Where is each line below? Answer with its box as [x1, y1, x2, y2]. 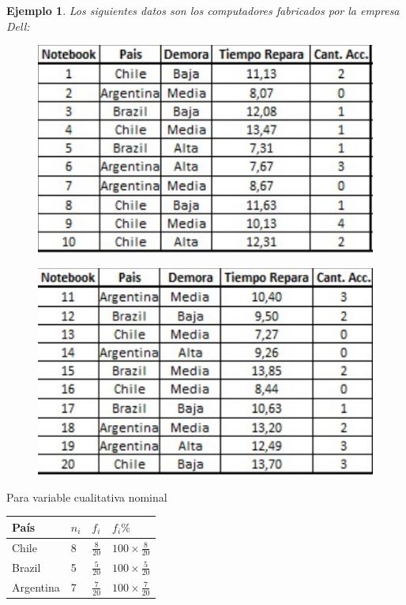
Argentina [12, 578, 60, 595]
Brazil [12, 558, 41, 575]
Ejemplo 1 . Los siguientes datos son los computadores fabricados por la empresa [6, 2, 400, 18]
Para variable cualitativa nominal [6, 488, 167, 505]
